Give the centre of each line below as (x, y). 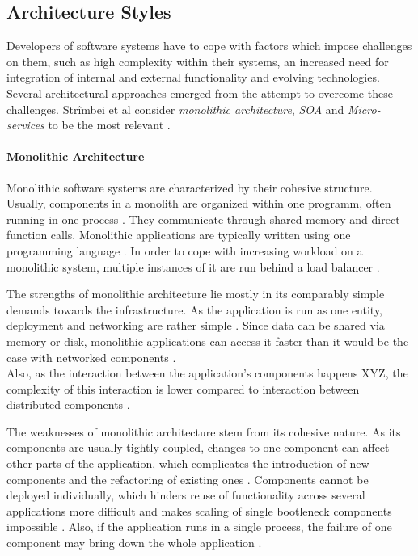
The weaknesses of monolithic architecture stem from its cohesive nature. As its (204, 431)
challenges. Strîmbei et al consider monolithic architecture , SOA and (175, 109)
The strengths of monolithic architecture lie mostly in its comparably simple (196, 294)
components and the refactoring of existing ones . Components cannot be (188, 479)
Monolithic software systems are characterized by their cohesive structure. (190, 187)
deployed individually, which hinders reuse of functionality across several (186, 495)
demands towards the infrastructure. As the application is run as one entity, (195, 309)
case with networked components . (91, 357)
